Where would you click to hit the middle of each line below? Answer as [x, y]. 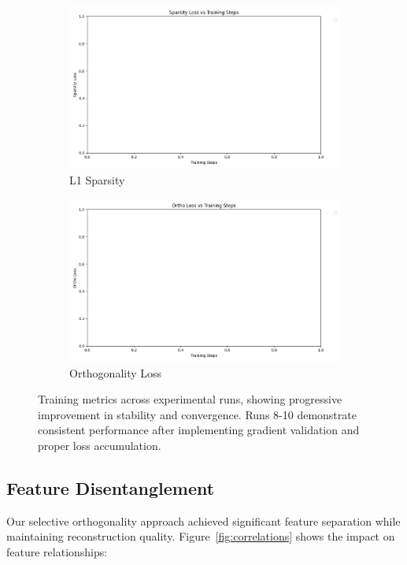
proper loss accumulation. [100, 445]
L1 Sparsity [97, 179]
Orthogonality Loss [116, 372]
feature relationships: [57, 551]
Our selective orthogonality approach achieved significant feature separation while [203, 520]
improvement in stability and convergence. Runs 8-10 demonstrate [197, 414]
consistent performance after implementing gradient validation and [199, 430]
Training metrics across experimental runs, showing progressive [190, 399]
